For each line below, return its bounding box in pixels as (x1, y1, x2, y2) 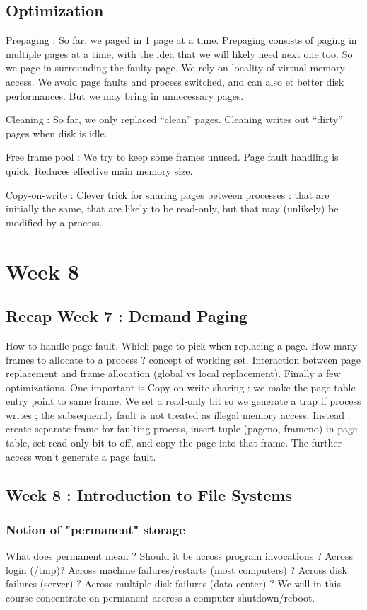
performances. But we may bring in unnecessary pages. (6, 88, 244, 103)
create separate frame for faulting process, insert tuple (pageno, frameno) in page (6, 421, 358, 436)
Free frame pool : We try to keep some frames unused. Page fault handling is (6, 149, 339, 164)
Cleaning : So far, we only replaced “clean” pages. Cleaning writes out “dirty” (6, 112, 343, 127)
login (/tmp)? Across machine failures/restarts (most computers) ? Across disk (6, 562, 347, 577)
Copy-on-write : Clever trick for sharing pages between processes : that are (6, 187, 330, 202)
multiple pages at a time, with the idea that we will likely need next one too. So (6, 46, 353, 61)
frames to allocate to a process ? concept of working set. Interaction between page (6, 352, 361, 367)
